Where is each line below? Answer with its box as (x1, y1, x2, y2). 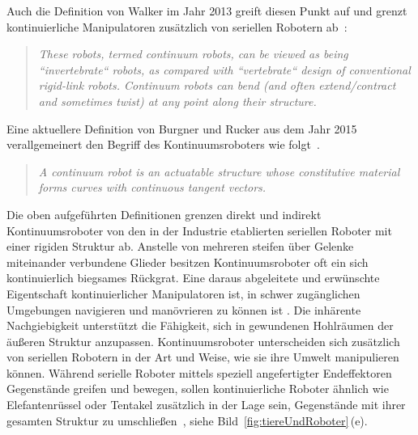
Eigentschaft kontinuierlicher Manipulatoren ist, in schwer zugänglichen (6, 285, 360, 302)
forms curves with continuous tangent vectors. (38, 179, 267, 196)
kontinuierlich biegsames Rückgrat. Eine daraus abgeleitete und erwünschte (6, 269, 380, 286)
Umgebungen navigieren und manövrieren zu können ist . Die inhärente (6, 301, 361, 318)
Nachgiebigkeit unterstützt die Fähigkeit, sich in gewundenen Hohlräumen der (6, 317, 394, 334)
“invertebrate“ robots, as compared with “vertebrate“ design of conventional (38, 61, 411, 78)
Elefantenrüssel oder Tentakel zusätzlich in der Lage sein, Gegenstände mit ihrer (6, 396, 406, 413)
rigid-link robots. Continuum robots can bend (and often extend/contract (38, 77, 396, 94)
